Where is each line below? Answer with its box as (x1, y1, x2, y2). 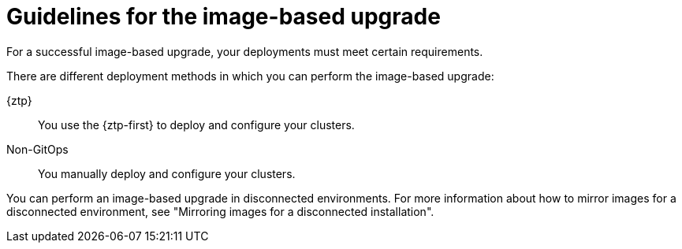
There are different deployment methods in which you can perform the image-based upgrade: (6, 69, 494, 83)
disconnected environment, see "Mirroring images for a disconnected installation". (6, 204, 434, 218)
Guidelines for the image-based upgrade (6, 3, 441, 30)
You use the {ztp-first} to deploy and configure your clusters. (38, 117, 355, 132)
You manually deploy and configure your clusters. (38, 166, 296, 180)
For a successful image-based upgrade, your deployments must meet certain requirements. (6, 44, 483, 58)
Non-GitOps (6, 142, 69, 156)
